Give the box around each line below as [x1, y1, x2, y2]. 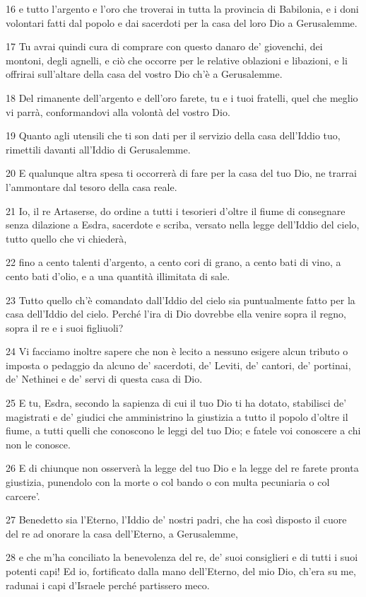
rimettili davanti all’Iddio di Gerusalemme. [6, 141, 191, 156]
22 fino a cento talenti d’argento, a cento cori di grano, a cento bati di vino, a [6, 255, 341, 269]
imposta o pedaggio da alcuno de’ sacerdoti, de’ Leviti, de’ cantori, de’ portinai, [6, 357, 351, 372]
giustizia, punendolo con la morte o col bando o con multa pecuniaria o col [6, 475, 330, 489]
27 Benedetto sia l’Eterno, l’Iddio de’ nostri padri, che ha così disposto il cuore [6, 512, 347, 527]
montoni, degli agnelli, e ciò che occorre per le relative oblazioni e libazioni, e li [6, 52, 348, 67]
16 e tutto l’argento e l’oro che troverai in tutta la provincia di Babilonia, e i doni [6, 1, 359, 16]
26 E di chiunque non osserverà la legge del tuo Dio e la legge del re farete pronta [6, 460, 359, 475]
